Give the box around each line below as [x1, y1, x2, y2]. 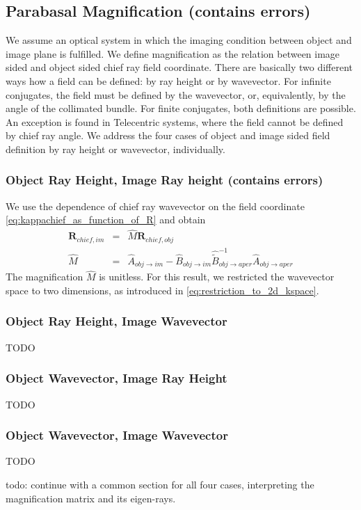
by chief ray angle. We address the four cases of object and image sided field [6, 128, 330, 143]
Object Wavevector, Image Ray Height [6, 369, 227, 387]
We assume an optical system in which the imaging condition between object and [6, 33, 352, 47]
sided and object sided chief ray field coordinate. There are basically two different [6, 60, 353, 74]
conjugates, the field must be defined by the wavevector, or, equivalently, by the [6, 87, 346, 102]
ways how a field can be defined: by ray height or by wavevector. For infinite [6, 73, 331, 88]
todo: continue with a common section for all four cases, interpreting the [6, 477, 314, 491]
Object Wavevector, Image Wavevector [6, 427, 228, 444]
